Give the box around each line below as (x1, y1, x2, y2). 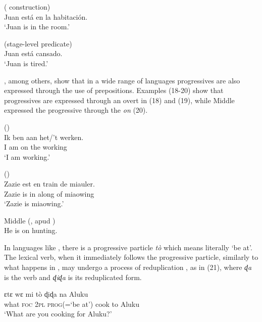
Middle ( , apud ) (4, 215, 56, 225)
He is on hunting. (4, 225, 58, 236)
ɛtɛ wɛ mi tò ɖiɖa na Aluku (4, 289, 88, 299)
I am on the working (4, 142, 67, 152)
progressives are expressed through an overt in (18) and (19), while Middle (4, 95, 235, 105)
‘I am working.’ (4, 151, 50, 162)
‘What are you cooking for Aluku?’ (4, 308, 112, 319)
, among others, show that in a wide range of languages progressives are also (4, 75, 240, 85)
